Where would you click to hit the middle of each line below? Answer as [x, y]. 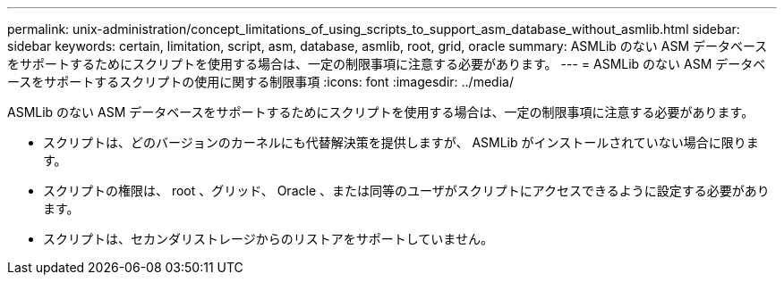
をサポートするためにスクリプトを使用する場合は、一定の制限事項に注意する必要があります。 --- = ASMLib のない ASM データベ [387, 64]
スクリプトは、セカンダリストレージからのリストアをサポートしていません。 [268, 239]
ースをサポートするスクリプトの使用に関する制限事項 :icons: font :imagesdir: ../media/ [260, 82]
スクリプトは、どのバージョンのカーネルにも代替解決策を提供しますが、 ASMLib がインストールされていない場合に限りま [401, 142]
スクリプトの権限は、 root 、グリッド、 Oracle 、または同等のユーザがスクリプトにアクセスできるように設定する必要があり [406, 191]
